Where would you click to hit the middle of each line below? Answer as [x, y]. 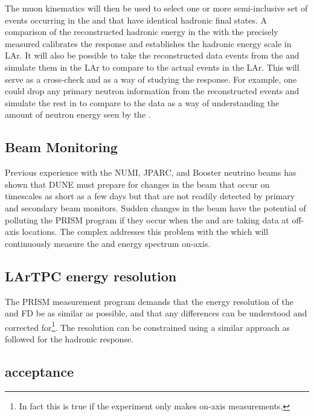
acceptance [40, 371]
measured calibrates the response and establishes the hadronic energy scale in [148, 43]
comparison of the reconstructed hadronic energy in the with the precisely [142, 32]
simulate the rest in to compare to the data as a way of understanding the [142, 102]
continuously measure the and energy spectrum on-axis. [108, 243]
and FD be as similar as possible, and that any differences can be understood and [156, 313]
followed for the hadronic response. [69, 338]
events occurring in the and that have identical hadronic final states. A [136, 20]
